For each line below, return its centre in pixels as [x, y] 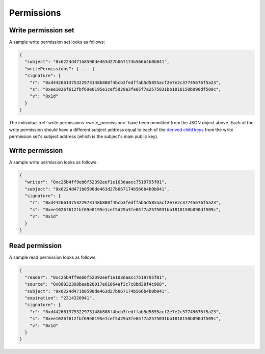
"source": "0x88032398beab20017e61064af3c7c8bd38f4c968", [96, 284]
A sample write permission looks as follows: [53, 162]
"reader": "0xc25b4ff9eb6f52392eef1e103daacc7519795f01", [96, 277]
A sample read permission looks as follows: [53, 257]
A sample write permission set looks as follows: [57, 42]
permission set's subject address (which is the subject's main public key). [84, 136]
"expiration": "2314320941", [60, 298]
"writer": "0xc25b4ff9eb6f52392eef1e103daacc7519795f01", [96, 182]
